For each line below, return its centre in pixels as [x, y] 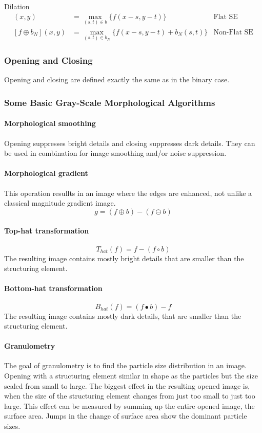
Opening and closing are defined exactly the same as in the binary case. [117, 79]
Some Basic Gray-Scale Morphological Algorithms [110, 102]
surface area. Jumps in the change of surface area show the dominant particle [126, 416]
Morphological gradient [46, 173]
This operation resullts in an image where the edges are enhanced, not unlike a [128, 193]
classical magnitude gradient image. [60, 203]
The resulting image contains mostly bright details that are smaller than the [124, 258]
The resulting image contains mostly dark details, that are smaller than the [123, 315]
